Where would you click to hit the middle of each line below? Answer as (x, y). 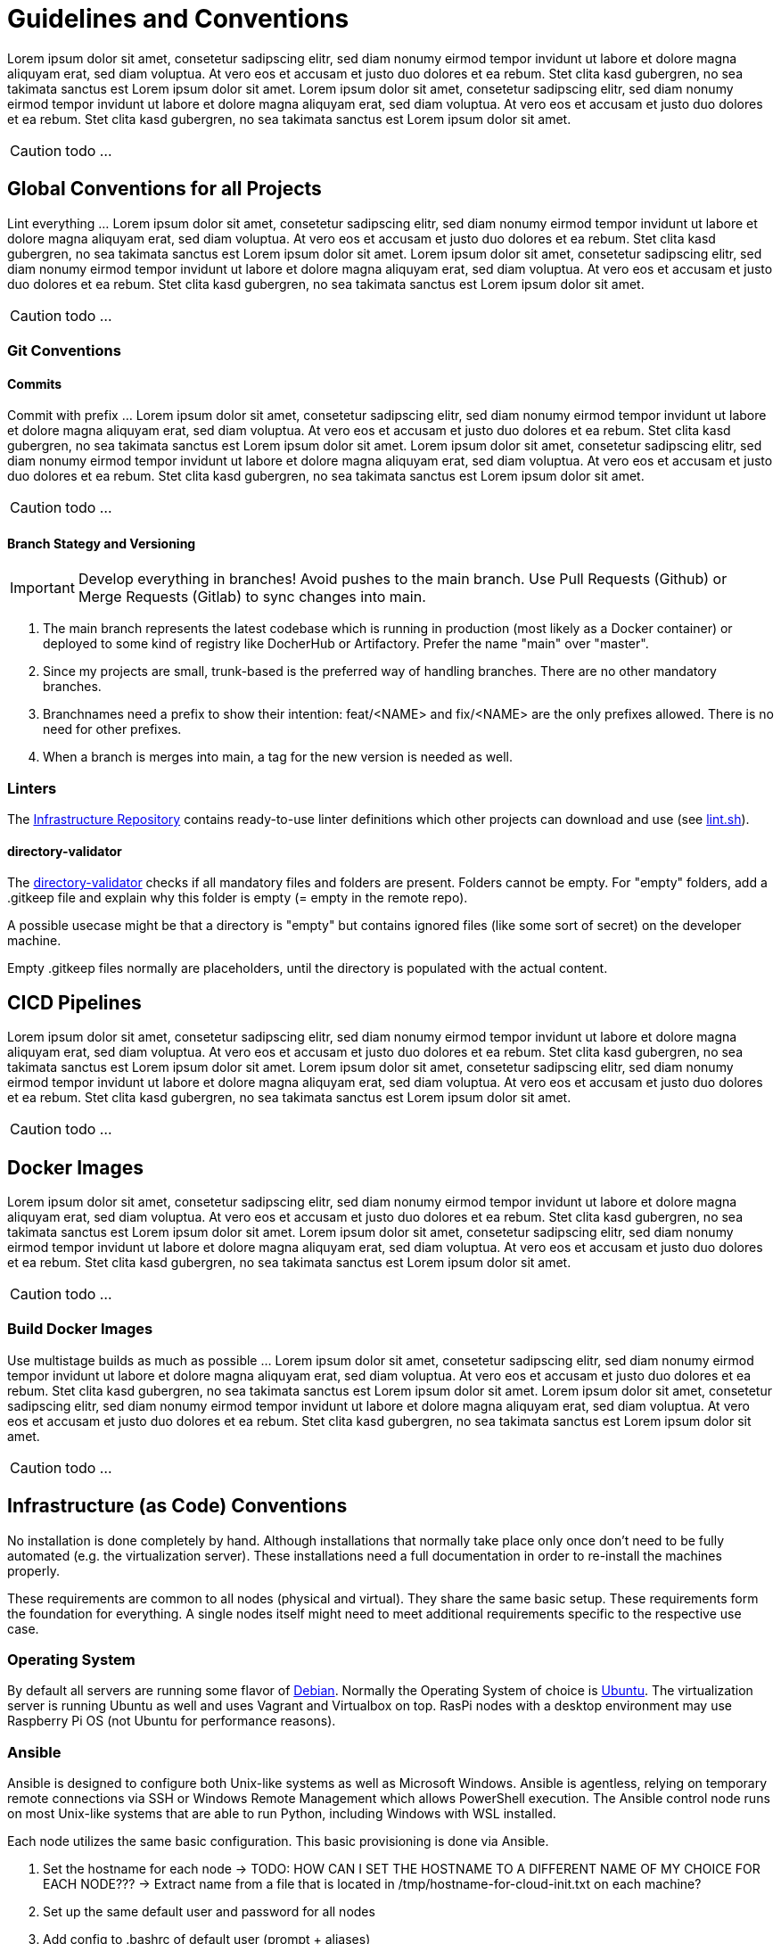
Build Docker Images (80, 1329)
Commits (35, 383)
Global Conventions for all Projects (164, 189)
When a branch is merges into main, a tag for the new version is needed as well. (278, 757)
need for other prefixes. (112, 729)
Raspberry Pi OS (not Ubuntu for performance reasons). (172, 1721)
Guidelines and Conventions (178, 19)
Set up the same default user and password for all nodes (209, 1912)
